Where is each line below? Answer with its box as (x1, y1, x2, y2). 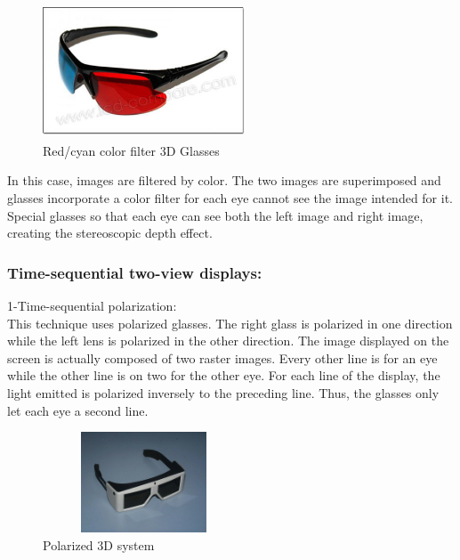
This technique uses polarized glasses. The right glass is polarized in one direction (7, 313, 453, 332)
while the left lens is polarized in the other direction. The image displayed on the (7, 331, 449, 350)
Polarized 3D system (43, 536, 155, 555)
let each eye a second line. (7, 401, 149, 419)
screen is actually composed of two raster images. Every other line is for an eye (7, 348, 438, 367)
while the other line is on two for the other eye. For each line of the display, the (7, 366, 440, 385)
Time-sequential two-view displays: (7, 261, 262, 283)
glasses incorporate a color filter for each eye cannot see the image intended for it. (7, 188, 453, 207)
